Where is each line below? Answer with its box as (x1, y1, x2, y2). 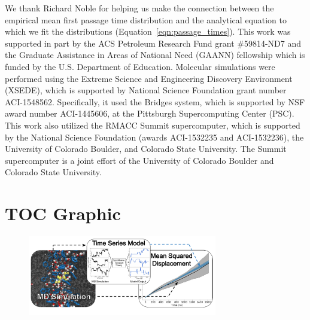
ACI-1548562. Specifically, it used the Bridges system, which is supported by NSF (5, 95, 305, 108)
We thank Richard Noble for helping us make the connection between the (5, 2, 274, 14)
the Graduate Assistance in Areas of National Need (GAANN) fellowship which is (5, 48, 305, 61)
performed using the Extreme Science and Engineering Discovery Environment (5, 72, 293, 84)
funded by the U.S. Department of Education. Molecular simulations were (5, 60, 275, 72)
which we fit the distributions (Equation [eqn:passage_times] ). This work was (5, 25, 291, 38)
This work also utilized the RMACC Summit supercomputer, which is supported (5, 118, 300, 131)
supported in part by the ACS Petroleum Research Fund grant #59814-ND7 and (5, 36, 302, 49)
